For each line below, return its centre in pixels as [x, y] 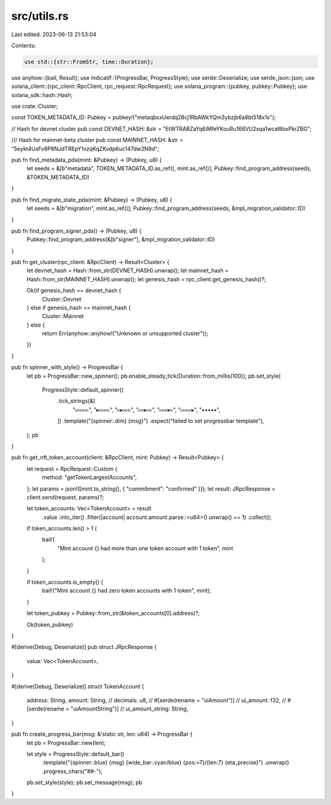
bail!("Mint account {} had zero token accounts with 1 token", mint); [127, 591]
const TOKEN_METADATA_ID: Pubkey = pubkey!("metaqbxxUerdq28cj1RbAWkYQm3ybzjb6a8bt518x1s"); [144, 117]
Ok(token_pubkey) [50, 624]
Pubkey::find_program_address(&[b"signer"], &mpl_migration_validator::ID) [121, 239]
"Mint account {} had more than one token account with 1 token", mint [145, 548]
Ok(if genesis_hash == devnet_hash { [74, 290]
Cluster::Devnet [62, 299]
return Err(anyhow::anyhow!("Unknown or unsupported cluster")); [125, 333]
